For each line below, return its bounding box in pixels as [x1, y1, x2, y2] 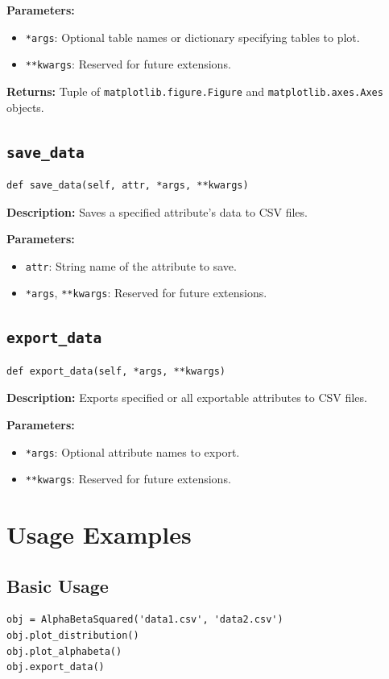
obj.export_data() [6, 661, 105, 673]
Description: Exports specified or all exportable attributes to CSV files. [6, 389, 367, 406]
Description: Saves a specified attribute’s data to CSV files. [6, 203, 308, 220]
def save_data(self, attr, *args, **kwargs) [6, 179, 249, 191]
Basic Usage [6, 573, 109, 598]
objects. [6, 98, 44, 115]
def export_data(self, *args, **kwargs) [6, 365, 226, 377]
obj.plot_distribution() [6, 630, 139, 642]
